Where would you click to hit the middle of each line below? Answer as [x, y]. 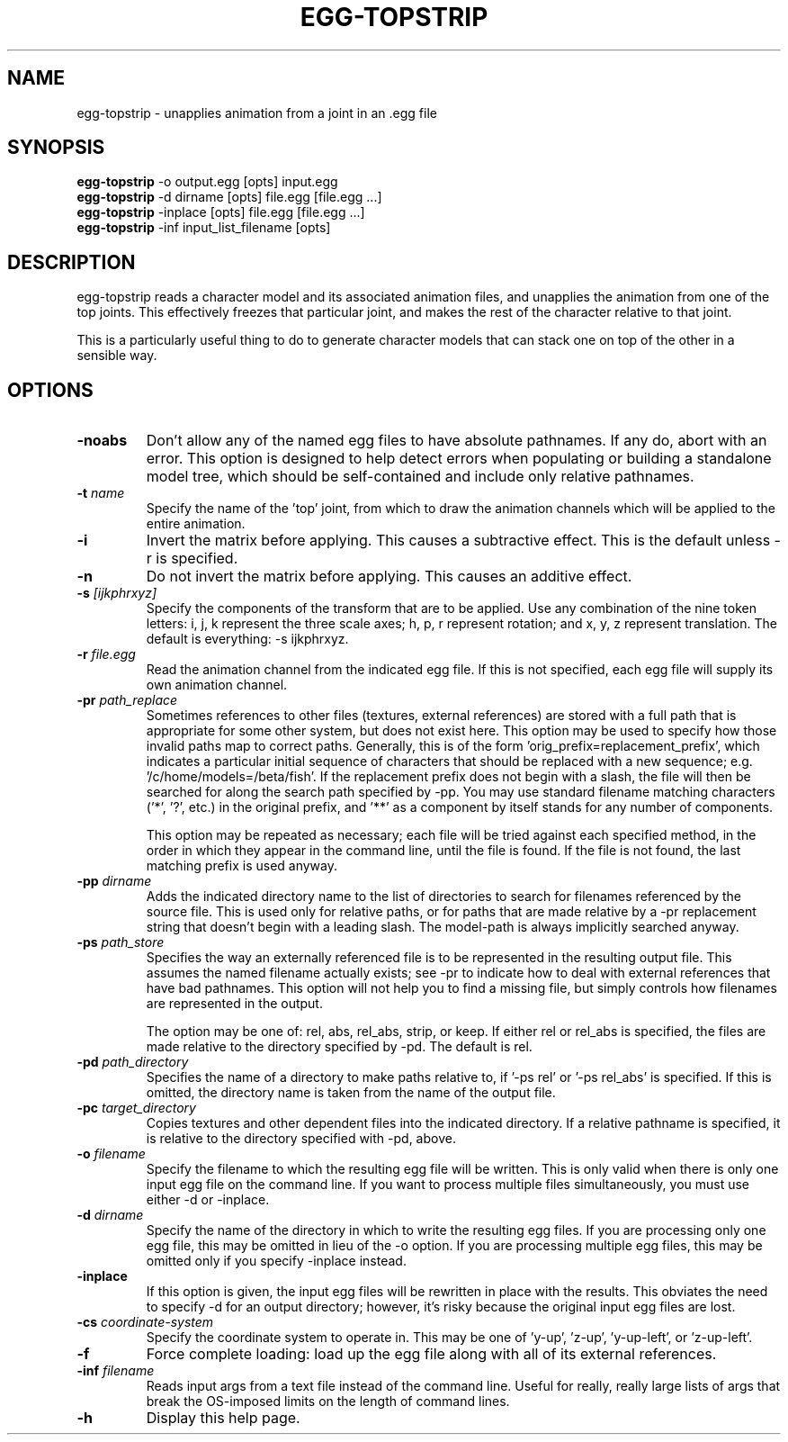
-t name [101, 493]
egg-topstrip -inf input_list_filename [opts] [204, 228]
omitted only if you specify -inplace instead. [276, 1261]
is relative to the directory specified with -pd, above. [301, 1139]
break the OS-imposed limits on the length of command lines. [328, 1401]
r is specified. [192, 559]
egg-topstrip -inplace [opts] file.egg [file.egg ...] [221, 212]
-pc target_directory [136, 1108]
